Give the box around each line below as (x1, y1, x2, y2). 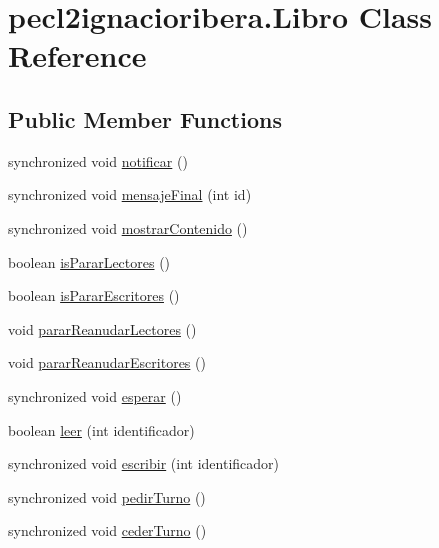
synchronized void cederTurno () (8, 520, 207, 541)
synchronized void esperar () (8, 385, 182, 406)
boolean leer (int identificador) (8, 419, 195, 440)
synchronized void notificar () (8, 150, 188, 171)
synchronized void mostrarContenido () (8, 217, 248, 238)
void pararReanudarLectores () (8, 318, 197, 339)
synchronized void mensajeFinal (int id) (8, 184, 252, 205)
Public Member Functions (8, 103, 282, 134)
